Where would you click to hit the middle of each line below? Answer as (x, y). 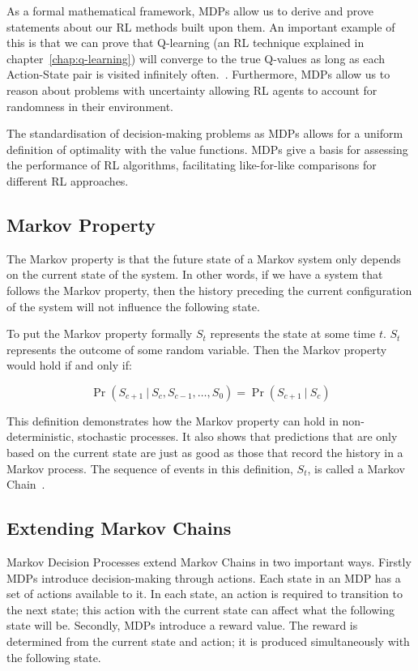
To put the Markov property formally (100, 333)
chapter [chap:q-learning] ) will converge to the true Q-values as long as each (196, 58)
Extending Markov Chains (119, 528)
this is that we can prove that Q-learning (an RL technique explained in (186, 43)
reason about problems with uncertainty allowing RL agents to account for (192, 90)
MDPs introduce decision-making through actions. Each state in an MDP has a (204, 577)
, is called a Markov (356, 468)
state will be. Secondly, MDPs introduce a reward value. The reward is (182, 625)
